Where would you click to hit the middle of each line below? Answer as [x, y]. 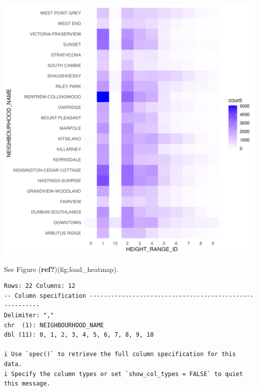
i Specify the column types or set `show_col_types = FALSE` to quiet [124, 374]
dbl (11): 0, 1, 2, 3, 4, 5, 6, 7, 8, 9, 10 [79, 335]
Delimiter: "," [29, 315]
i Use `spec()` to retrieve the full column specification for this [120, 354]
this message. [27, 384]
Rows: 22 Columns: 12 [40, 286]
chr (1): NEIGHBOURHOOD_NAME [54, 325]
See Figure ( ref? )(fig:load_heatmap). [61, 269]
